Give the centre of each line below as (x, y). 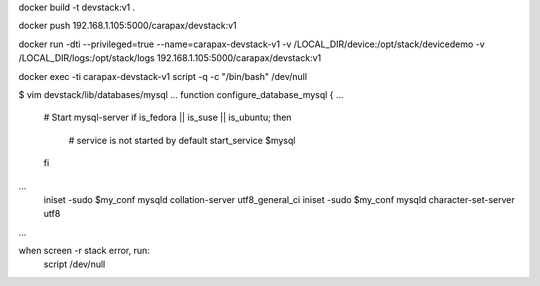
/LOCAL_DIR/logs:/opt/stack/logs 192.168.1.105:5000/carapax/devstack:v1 (170, 58)
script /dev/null (74, 264)
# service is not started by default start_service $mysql (182, 140)
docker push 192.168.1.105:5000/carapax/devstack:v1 (127, 26)
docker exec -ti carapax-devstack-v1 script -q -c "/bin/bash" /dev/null (163, 76)
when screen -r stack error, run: (84, 251)
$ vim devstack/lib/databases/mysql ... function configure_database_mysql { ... (181, 94)
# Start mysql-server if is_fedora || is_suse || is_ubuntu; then (167, 117)
